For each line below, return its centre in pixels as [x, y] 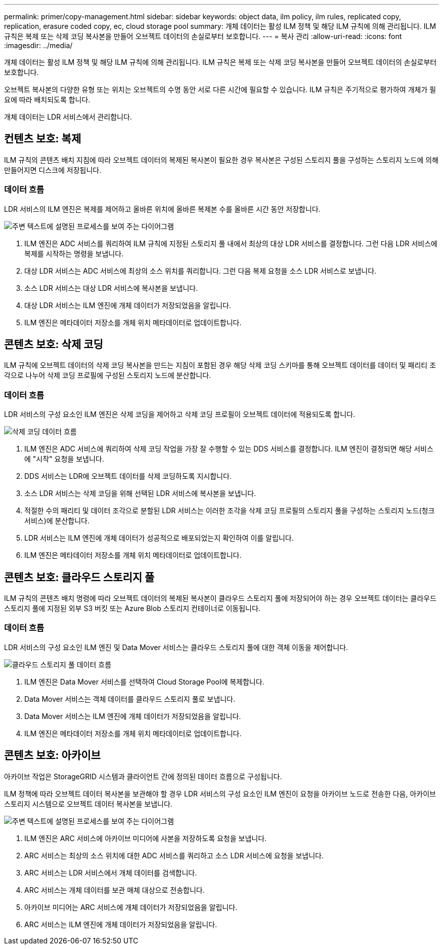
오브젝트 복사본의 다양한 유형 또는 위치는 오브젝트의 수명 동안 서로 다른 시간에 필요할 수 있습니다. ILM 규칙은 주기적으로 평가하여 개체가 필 [220, 89]
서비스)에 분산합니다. [57, 521]
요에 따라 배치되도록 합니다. [47, 100]
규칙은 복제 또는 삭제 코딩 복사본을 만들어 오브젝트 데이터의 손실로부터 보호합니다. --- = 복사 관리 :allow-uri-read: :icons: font [203, 36]
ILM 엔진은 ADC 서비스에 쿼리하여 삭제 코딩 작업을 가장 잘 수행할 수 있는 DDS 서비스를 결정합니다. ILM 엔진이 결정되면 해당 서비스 [229, 449]
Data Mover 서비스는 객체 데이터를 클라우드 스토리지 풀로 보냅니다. [130, 699]
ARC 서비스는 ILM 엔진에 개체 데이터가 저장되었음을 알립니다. [121, 924]
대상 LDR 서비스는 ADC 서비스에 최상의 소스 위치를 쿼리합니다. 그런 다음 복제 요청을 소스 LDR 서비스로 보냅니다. [201, 271]
